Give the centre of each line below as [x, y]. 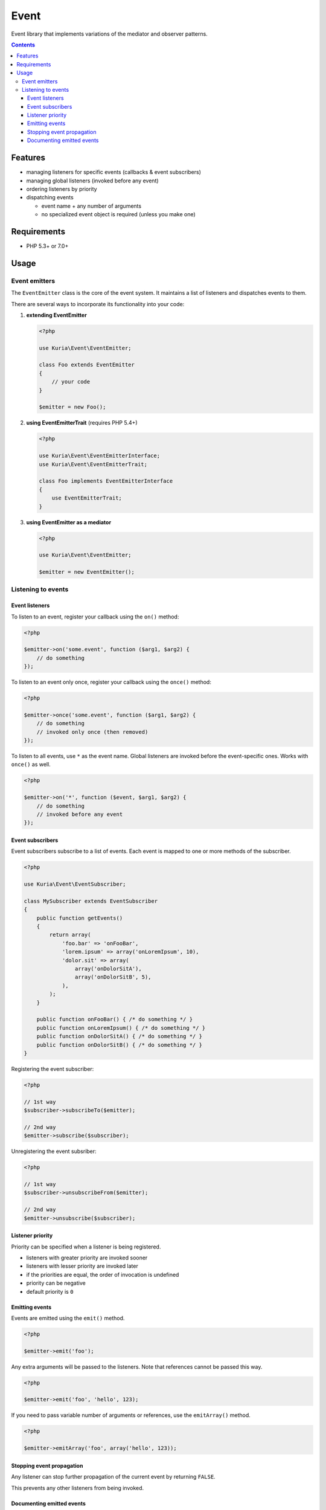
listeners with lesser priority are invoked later [82, 1266]
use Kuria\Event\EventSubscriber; [75, 884]
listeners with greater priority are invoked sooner [87, 1258]
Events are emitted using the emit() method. [68, 1318]
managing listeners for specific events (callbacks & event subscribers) [114, 172]
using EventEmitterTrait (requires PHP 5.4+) [82, 423]
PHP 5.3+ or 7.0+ [47, 246]
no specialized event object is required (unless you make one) [118, 214]
